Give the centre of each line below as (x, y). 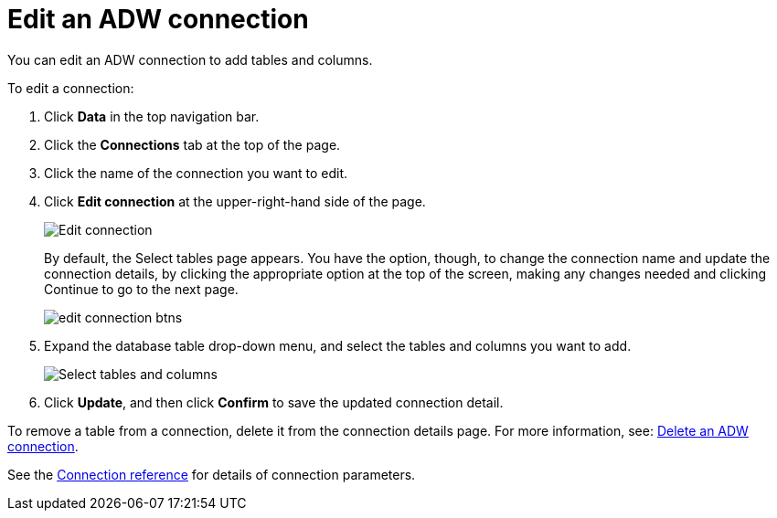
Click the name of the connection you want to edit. (196, 173)
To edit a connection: (71, 88)
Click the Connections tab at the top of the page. (192, 144)
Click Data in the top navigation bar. (152, 116)
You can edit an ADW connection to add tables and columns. (190, 59)
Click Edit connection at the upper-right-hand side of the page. (235, 201)
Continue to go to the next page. (141, 289)
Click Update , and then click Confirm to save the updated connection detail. (274, 402)
